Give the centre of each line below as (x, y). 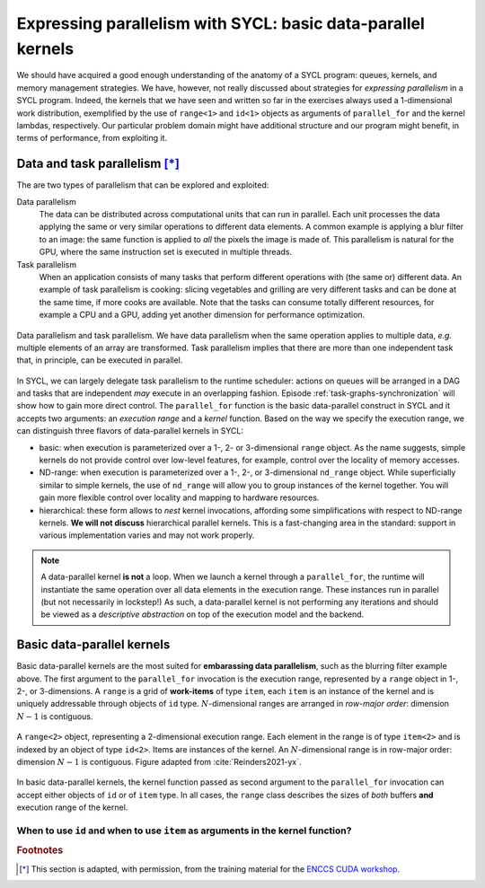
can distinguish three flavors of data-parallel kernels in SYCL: (130, 431)
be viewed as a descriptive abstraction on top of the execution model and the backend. (203, 614)
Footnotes (40, 850)
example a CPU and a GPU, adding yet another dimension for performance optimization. (202, 315)
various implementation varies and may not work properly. (147, 535)
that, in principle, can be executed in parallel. (100, 360)
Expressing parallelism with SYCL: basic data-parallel (221, 23)
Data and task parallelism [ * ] (98, 164)
